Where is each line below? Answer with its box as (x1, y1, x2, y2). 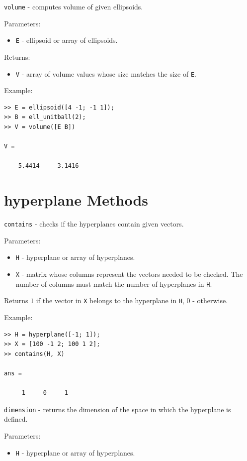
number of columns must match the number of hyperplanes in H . (15, 278, 212, 289)
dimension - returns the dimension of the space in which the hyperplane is (4, 404, 231, 414)
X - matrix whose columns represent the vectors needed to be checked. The (15, 268, 243, 279)
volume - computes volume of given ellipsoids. (4, 1, 143, 11)
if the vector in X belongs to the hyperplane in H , (36, 295, 184, 306)
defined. (4, 414, 28, 424)
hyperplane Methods (4, 190, 148, 210)
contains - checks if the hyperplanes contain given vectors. (4, 219, 184, 229)
